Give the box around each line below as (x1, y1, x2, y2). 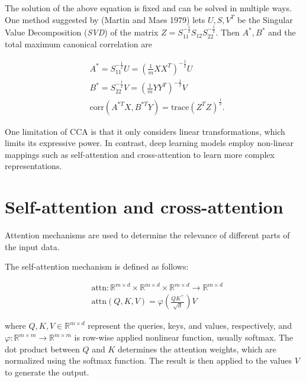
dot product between (5, 342, 80, 355)
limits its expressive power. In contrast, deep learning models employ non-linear (5, 137, 294, 149)
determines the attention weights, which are (118, 342, 276, 355)
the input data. (5, 240, 60, 252)
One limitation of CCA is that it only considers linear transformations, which (5, 125, 285, 137)
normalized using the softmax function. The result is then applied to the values (5, 354, 292, 367)
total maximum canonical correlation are (5, 37, 153, 50)
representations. (5, 160, 62, 172)
